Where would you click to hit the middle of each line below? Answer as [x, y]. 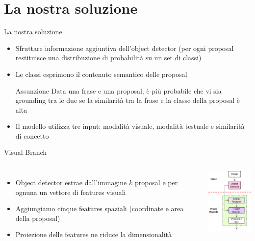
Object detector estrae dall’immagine [71, 182]
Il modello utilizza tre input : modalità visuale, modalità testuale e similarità [130, 126]
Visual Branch [25, 152]
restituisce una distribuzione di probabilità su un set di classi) [108, 58]
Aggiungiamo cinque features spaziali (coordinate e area [100, 208]
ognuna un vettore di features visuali [71, 192]
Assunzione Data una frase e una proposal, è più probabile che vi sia [118, 90]
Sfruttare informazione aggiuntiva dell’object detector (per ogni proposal [125, 48]
